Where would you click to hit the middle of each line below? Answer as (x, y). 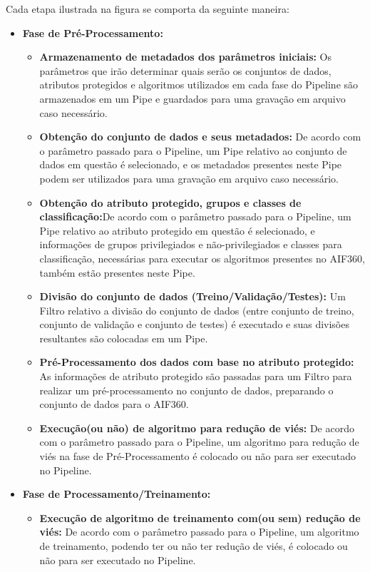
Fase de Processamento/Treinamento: (117, 494)
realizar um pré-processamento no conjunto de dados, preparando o (186, 390)
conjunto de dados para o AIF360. (114, 404)
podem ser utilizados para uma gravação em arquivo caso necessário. (189, 178)
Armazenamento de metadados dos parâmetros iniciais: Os (186, 57)
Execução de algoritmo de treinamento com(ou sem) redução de (200, 517)
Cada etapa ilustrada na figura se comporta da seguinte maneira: (148, 9)
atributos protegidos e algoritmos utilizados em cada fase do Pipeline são (199, 85)
